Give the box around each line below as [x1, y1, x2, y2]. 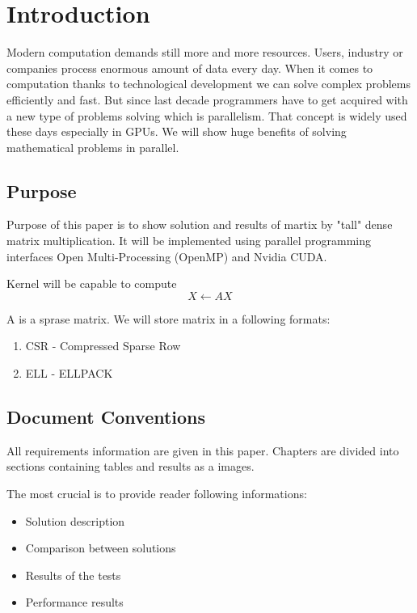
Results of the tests [25, 566, 121, 583]
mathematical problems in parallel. [6, 138, 179, 155]
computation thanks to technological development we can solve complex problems [6, 75, 411, 92]
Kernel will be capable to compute [6, 275, 177, 292]
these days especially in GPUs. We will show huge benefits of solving [6, 123, 347, 140]
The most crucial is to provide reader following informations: [6, 485, 307, 502]
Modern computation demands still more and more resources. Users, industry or [6, 44, 403, 61]
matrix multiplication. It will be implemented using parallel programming [6, 232, 371, 249]
